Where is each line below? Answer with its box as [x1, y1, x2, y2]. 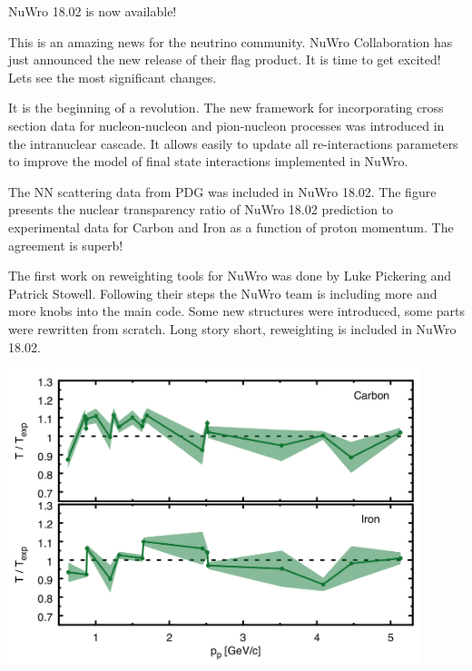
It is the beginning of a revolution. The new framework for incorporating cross [8, 98, 444, 117]
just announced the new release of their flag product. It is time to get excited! [8, 50, 441, 69]
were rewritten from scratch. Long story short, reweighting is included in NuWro [8, 319, 457, 338]
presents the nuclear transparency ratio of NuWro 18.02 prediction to [8, 200, 394, 219]
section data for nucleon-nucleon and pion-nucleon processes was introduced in [8, 115, 445, 134]
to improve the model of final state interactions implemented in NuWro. [8, 152, 408, 171]
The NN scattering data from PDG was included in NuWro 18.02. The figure [8, 182, 437, 201]
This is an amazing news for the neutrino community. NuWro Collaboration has [8, 32, 453, 51]
